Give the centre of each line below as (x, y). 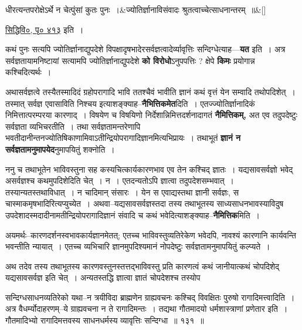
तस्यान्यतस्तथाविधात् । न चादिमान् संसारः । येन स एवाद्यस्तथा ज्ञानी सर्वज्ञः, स (122, 192)
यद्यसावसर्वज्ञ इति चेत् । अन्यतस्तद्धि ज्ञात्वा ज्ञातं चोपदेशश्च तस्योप (103, 277)
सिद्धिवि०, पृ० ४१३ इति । (45, 29)
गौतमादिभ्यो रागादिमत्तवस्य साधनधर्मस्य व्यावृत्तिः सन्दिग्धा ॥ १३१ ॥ (105, 320)
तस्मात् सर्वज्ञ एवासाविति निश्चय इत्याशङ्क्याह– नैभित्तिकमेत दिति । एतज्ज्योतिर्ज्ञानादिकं (130, 103)
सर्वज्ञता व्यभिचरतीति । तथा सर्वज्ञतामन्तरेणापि (73, 126)
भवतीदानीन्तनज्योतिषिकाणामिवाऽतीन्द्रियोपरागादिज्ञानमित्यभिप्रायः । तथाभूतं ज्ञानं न (123, 138)
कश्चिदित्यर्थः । (28, 72)
